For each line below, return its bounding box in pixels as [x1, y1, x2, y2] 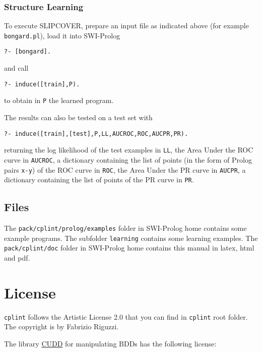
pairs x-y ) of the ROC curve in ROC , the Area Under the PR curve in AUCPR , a [4, 164, 246, 175]
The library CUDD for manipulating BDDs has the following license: [4, 338, 217, 349]
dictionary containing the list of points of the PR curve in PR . [4, 174, 194, 185]
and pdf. [4, 253, 30, 263]
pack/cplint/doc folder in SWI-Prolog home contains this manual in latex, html [4, 242, 254, 253]
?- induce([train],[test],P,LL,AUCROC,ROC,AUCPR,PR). [4, 130, 188, 137]
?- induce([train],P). [4, 80, 80, 88]
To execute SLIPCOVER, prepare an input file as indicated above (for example [4, 20, 249, 31]
